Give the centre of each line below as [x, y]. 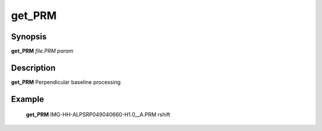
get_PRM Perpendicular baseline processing [66, 82]
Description [33, 68]
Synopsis [29, 37]
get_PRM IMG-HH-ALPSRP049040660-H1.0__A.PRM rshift [98, 115]
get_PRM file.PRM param [42, 51]
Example [27, 99]
